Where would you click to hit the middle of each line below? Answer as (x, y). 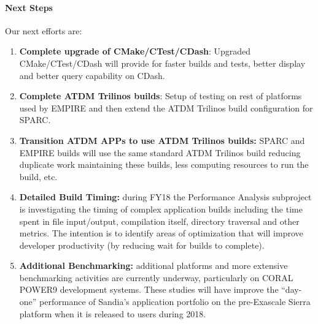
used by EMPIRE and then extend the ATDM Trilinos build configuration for (166, 107)
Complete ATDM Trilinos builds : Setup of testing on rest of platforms (161, 96)
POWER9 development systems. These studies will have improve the (149, 289)
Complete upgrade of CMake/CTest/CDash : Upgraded (135, 51)
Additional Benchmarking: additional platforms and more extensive (153, 266)
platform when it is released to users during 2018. (113, 313)
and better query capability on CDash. (92, 75)
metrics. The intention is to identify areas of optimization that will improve (161, 233)
